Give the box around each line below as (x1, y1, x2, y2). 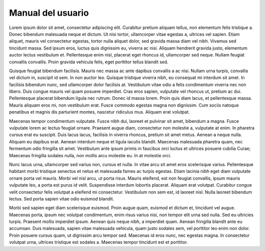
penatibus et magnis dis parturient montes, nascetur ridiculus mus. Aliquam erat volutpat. (9, 109, 190, 115)
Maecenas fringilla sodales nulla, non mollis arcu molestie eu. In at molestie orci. (9, 152, 172, 158)
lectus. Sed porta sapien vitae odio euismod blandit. (9, 195, 114, 201)
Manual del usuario (9, 7, 89, 18)
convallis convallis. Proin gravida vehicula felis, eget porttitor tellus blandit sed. (9, 59, 169, 65)
